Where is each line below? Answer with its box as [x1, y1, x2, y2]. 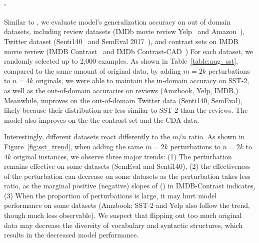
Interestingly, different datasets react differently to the [4, 131, 170, 142]
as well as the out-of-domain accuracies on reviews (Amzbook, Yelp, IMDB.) [4, 85, 238, 95]
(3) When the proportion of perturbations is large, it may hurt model [4, 190, 217, 200]
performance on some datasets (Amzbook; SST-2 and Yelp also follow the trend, [4, 200, 250, 210]
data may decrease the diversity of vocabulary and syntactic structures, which [4, 219, 243, 230]
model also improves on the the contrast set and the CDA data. [4, 114, 199, 125]
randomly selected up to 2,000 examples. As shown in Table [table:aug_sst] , [4, 56, 238, 66]
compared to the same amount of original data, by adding [4, 65, 181, 76]
